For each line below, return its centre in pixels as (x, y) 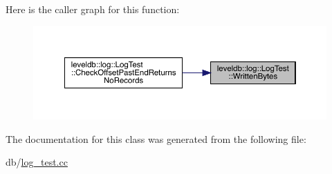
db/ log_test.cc (37, 162)
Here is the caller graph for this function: (93, 9)
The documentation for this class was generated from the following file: (156, 138)
